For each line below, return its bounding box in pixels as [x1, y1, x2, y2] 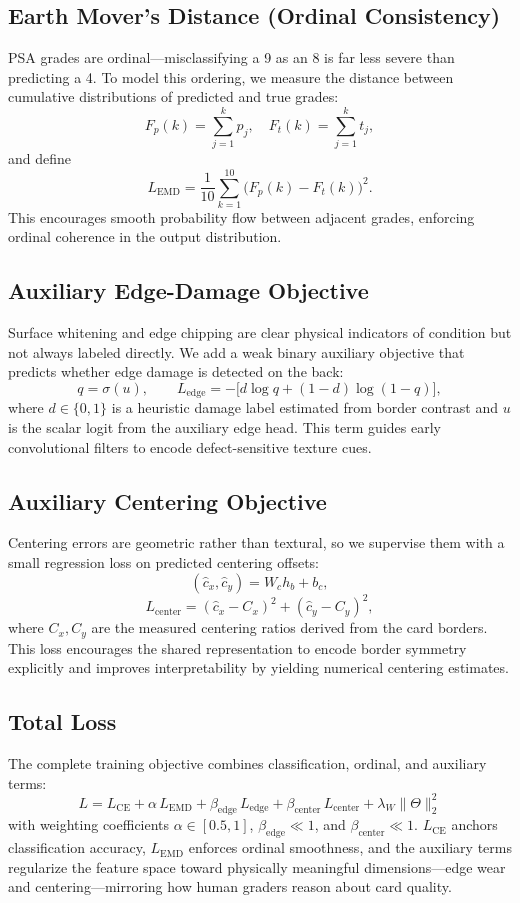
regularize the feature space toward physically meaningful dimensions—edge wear [8, 856, 506, 877]
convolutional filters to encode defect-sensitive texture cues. [8, 436, 372, 457]
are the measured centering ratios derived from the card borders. [91, 617, 488, 638]
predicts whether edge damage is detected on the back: [8, 361, 344, 382]
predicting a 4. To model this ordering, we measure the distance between [8, 66, 454, 87]
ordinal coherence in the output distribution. [8, 226, 282, 247]
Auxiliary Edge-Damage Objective [8, 275, 369, 306]
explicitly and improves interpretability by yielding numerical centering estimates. [8, 657, 509, 678]
